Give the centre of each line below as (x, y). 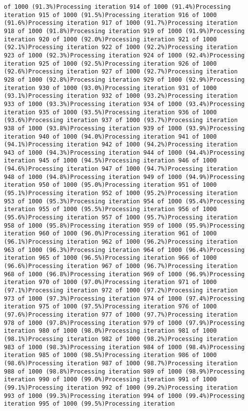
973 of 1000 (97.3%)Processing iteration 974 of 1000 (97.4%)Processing (124, 298)
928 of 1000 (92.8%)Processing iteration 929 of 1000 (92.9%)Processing (124, 80)
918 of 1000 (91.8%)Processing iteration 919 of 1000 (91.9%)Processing (124, 31)
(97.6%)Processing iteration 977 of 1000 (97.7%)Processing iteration (121, 314)
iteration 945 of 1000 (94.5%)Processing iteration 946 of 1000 (110, 161)
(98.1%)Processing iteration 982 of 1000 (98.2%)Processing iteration (121, 339)
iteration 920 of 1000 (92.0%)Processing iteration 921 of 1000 (110, 39)
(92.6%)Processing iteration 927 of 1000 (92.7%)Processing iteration (121, 72)
